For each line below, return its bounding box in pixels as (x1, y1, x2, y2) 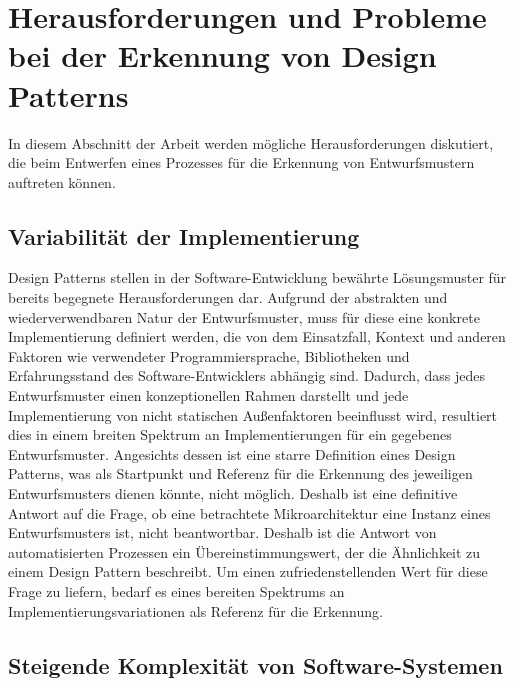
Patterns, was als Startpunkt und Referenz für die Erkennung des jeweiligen (8, 463, 473, 484)
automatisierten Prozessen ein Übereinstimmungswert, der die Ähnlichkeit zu (8, 541, 481, 562)
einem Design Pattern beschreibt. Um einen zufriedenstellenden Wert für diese (8, 561, 488, 582)
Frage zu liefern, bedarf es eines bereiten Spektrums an (8, 580, 345, 601)
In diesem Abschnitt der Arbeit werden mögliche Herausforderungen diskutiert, (8, 132, 494, 153)
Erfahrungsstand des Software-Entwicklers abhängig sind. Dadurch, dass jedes (8, 365, 486, 386)
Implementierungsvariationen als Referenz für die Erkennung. (8, 600, 383, 621)
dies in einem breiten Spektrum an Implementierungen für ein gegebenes (8, 424, 452, 445)
